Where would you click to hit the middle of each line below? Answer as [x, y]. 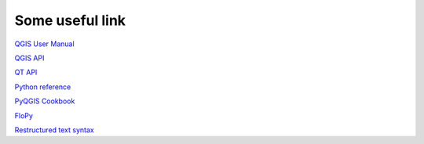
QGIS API [29, 58]
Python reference [43, 87]
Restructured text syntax [54, 130]
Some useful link [70, 20]
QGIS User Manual [44, 44]
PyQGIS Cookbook [45, 101]
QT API [26, 72]
